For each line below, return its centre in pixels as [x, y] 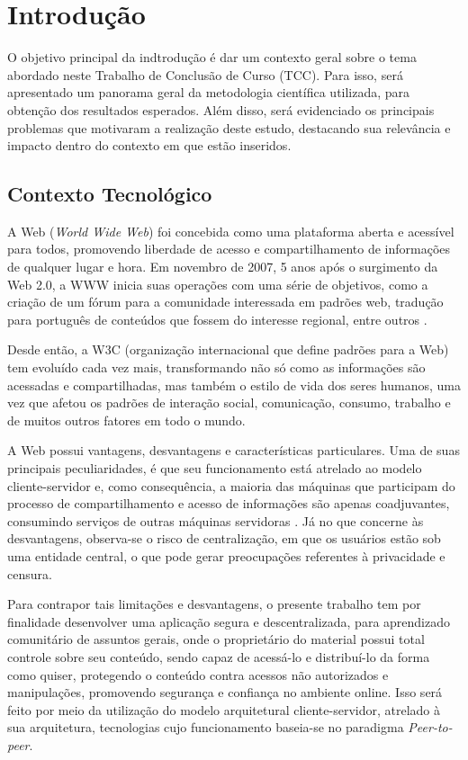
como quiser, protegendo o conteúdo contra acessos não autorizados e [198, 674]
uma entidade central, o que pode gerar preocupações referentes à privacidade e [226, 555]
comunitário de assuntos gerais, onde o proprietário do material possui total [216, 639]
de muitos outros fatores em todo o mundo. [126, 420]
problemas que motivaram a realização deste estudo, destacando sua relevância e [229, 127]
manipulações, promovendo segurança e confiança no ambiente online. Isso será [225, 692]
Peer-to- [430, 727]
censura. [30, 573]
